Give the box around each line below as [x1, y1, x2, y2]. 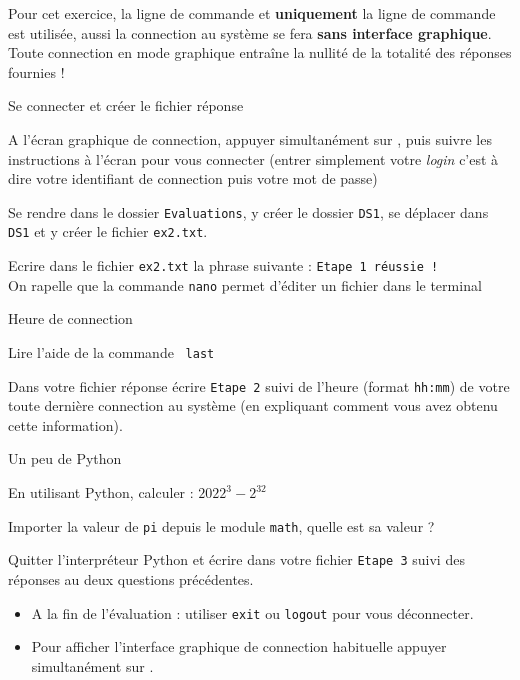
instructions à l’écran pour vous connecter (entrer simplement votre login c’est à [8, 148, 499, 169]
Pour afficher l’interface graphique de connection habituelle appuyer [31, 636, 447, 657]
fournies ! [8, 61, 65, 82]
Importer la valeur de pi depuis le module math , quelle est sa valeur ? [8, 515, 435, 536]
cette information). [8, 414, 123, 435]
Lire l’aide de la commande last [8, 341, 215, 362]
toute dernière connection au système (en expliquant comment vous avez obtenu [8, 395, 498, 416]
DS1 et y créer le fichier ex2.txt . [8, 221, 208, 242]
